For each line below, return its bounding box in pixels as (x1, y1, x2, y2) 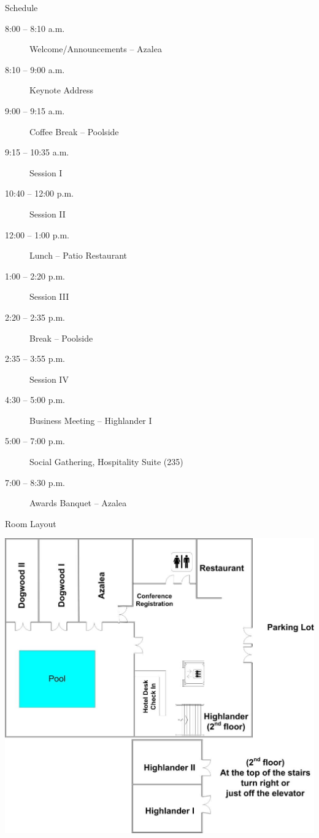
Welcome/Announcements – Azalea (29, 42, 162, 55)
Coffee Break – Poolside (29, 125, 119, 138)
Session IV (29, 372, 69, 385)
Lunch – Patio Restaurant (29, 249, 127, 262)
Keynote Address (29, 84, 94, 96)
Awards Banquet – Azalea (29, 496, 127, 509)
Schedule (5, 1, 38, 14)
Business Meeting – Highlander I (29, 413, 152, 426)
